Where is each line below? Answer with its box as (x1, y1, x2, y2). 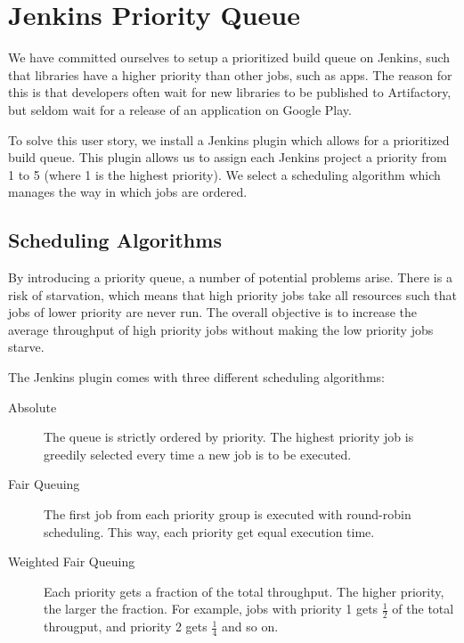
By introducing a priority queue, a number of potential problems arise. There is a (8, 268, 452, 287)
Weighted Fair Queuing (8, 552, 135, 571)
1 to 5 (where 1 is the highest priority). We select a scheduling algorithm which (8, 165, 441, 183)
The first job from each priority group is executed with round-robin (44, 505, 411, 524)
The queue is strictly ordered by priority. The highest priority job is (44, 427, 414, 446)
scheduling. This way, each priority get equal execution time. (44, 522, 375, 541)
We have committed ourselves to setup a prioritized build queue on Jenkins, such (8, 48, 451, 67)
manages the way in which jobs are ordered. (8, 183, 248, 201)
